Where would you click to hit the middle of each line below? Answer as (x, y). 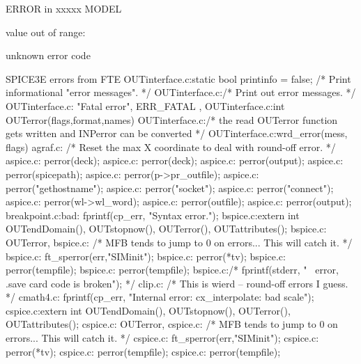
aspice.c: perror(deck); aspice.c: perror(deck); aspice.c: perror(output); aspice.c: (175, 160)
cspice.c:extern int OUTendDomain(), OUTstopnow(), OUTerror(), (148, 310)
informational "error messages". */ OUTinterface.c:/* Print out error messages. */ (181, 92)
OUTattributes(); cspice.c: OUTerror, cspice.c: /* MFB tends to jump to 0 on (172, 324)
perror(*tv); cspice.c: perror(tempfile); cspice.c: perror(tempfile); (143, 351)
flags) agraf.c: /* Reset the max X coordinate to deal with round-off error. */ (171, 147)
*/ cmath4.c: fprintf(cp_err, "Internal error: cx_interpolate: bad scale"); (160, 297)
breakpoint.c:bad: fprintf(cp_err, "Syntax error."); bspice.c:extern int (153, 215)
